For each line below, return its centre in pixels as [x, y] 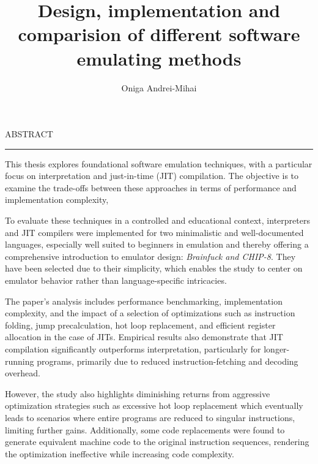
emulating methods [159, 58]
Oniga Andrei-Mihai [159, 87]
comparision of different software [159, 34]
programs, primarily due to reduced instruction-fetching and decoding [168, 361]
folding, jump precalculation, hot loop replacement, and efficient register [140, 325]
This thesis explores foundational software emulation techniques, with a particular [159, 163]
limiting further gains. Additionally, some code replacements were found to [145, 429]
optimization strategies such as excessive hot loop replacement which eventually [154, 405]
